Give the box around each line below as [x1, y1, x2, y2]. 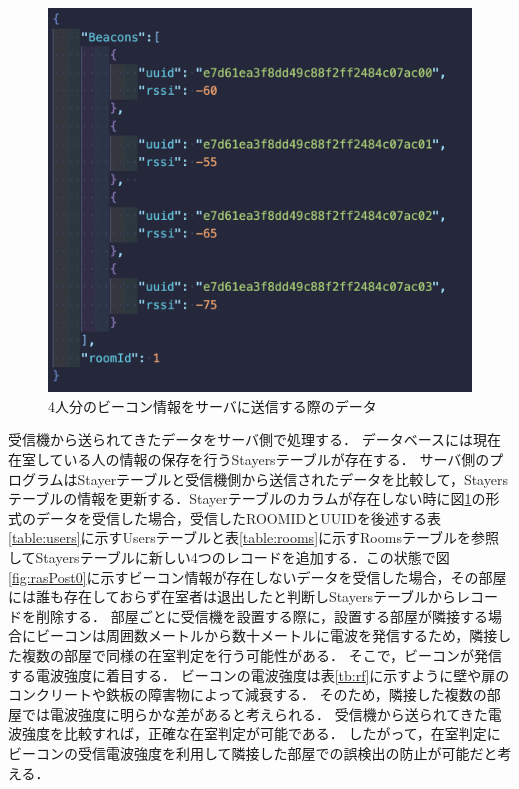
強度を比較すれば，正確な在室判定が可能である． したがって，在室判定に [21, 723, 501, 744]
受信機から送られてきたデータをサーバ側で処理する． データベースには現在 [8, 429, 501, 450]
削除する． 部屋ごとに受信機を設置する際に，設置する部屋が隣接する [35, 605, 488, 626]
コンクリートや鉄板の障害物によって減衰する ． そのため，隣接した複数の [8, 684, 487, 705]
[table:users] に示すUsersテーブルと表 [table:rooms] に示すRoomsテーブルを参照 [8, 527, 500, 548]
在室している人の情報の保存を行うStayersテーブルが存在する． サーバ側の [8, 449, 490, 470]
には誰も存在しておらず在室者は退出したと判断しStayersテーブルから [8, 586, 457, 607]
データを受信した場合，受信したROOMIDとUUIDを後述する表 [35, 507, 442, 528]
